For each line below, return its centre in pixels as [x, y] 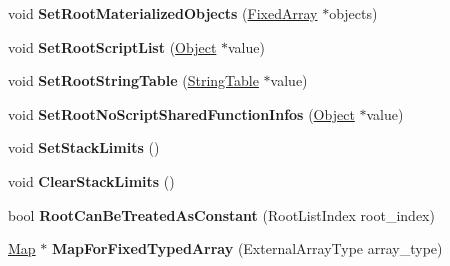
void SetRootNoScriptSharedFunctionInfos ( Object [181, 113]
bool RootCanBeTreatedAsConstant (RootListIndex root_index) [221, 214]
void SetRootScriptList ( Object [112, 46]
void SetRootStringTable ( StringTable [133, 80]
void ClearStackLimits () [91, 180]
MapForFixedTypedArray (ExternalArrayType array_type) [247, 248]
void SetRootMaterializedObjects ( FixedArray [163, 13]
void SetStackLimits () [84, 147]
